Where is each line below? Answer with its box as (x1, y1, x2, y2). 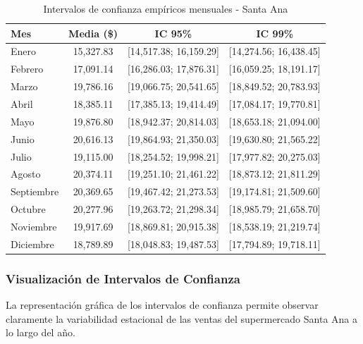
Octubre (11, 202, 46, 216)
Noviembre (11, 219, 57, 233)
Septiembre (11, 184, 59, 199)
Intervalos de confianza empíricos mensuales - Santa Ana (43, 1, 288, 16)
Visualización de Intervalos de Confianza (6, 269, 240, 287)
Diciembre (11, 236, 54, 251)
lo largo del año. (6, 325, 75, 340)
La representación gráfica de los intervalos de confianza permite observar (6, 297, 319, 312)
